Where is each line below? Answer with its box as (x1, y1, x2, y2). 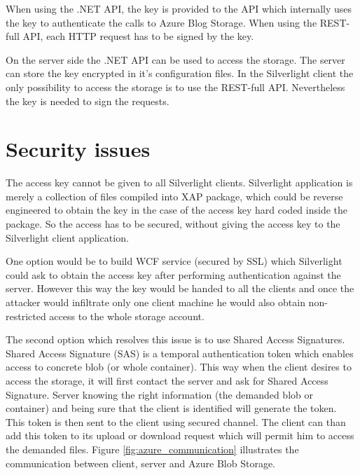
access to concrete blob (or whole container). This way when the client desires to (6, 359, 352, 374)
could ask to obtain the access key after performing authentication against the (6, 267, 341, 282)
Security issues (6, 135, 151, 163)
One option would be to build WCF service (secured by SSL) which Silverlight (6, 254, 342, 268)
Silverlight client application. (6, 230, 129, 245)
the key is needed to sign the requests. (6, 93, 169, 108)
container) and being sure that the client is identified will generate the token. (6, 401, 337, 415)
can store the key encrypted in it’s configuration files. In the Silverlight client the (6, 66, 354, 81)
